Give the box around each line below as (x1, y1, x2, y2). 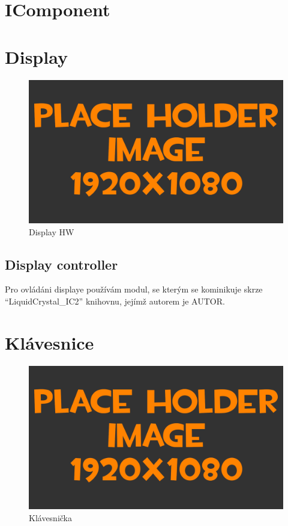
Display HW (29, 225, 74, 238)
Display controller (5, 255, 118, 273)
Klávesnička (29, 511, 73, 524)
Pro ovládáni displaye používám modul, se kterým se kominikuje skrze (5, 283, 263, 295)
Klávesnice (5, 330, 94, 354)
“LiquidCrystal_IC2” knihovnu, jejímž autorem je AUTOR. (5, 294, 225, 307)
